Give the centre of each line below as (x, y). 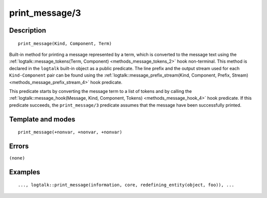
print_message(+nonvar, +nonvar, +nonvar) (70, 132)
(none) (17, 158)
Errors (19, 146)
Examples (25, 172)
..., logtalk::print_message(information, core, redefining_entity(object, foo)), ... (126, 185)
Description (28, 30)
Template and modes (42, 119)
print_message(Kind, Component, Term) (65, 43)
